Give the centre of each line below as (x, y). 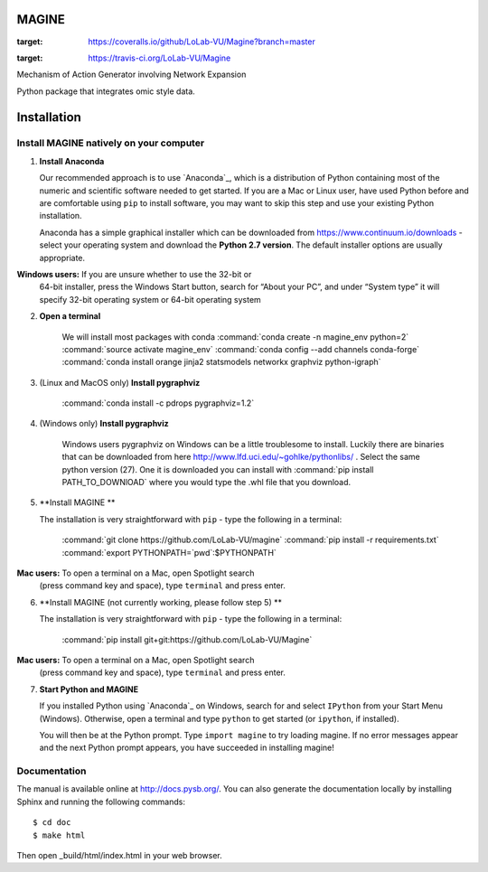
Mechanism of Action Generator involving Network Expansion (131, 75)
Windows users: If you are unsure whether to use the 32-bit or (134, 274)
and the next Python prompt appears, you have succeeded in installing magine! (187, 748)
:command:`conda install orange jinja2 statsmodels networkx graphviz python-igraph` (221, 362)
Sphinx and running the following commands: (101, 802)
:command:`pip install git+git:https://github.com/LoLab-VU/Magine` (187, 639)
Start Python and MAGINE (89, 689)
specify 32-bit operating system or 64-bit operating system (150, 299)
